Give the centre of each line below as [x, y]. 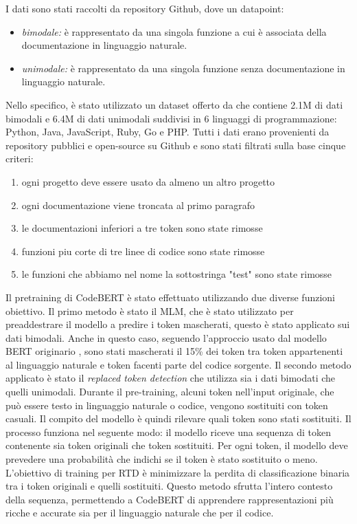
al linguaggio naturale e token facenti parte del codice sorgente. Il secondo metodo [178, 364]
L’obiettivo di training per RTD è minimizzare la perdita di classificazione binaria [178, 472]
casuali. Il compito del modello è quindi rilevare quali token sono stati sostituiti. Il [178, 418]
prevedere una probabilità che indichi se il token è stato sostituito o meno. [162, 459]
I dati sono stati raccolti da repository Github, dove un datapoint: [145, 8]
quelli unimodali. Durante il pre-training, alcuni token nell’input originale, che [170, 392]
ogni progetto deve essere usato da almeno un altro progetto [148, 181]
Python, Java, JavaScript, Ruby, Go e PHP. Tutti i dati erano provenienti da [168, 132]
